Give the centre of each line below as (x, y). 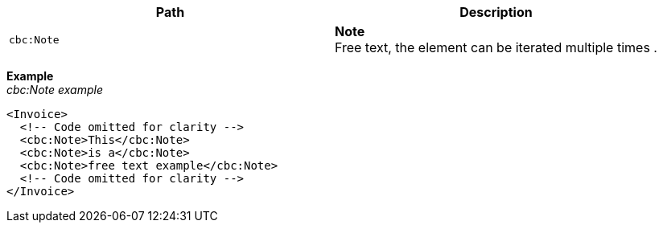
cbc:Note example (55, 90)
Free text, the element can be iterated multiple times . (496, 47)
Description (496, 12)
